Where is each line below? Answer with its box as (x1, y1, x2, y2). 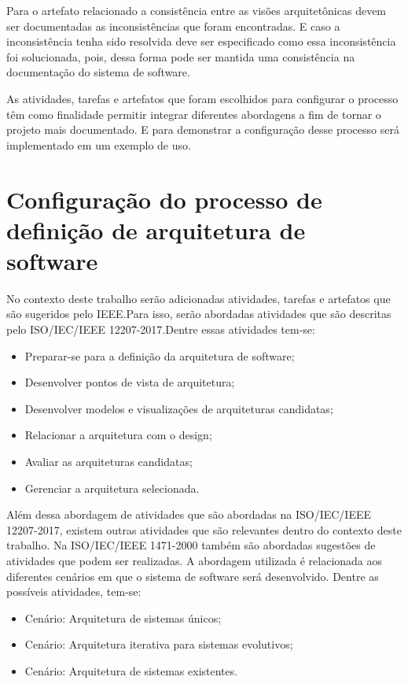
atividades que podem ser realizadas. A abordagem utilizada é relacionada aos (6, 552, 383, 568)
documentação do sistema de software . (6, 64, 190, 80)
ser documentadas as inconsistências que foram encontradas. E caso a (6, 17, 340, 34)
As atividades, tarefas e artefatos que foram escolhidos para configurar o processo (6, 90, 399, 106)
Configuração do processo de (6, 183, 322, 215)
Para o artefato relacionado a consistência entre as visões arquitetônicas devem (6, 2, 387, 18)
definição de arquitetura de (6, 213, 306, 246)
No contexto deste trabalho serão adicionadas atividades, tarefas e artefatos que (6, 290, 391, 306)
